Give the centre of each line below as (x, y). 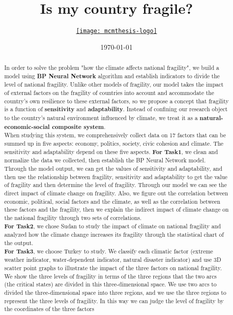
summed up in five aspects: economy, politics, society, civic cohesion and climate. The (114, 143)
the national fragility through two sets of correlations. (73, 217)
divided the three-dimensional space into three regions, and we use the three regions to (115, 292)
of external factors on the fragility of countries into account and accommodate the (109, 93)
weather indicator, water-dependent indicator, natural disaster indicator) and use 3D (113, 260)
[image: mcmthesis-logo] (116, 31)
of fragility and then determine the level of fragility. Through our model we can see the (116, 185)
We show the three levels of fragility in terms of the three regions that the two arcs (110, 276)
